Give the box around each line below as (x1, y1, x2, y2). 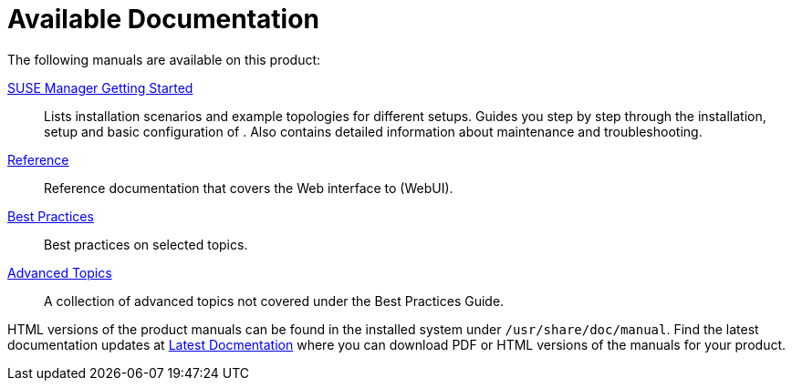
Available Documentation (7, 4, 319, 35)
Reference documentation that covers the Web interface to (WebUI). (44, 179, 453, 196)
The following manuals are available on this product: (7, 51, 321, 67)
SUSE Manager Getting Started (7, 79, 193, 96)
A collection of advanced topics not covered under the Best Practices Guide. (44, 292, 505, 309)
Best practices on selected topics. (44, 236, 248, 252)
